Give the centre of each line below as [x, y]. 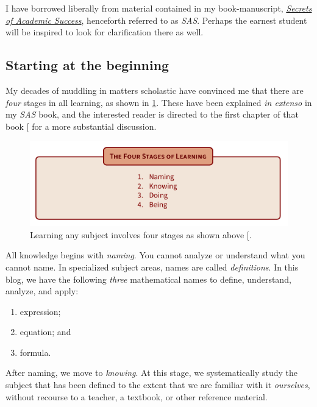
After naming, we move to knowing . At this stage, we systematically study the [152, 373]
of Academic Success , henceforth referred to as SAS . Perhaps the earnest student [156, 20]
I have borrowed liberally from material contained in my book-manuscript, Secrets [159, 8]
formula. [35, 352]
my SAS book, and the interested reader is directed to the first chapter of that [152, 114]
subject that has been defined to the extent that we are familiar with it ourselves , [158, 385]
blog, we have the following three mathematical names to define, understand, [148, 279]
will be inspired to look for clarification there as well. [105, 32]
